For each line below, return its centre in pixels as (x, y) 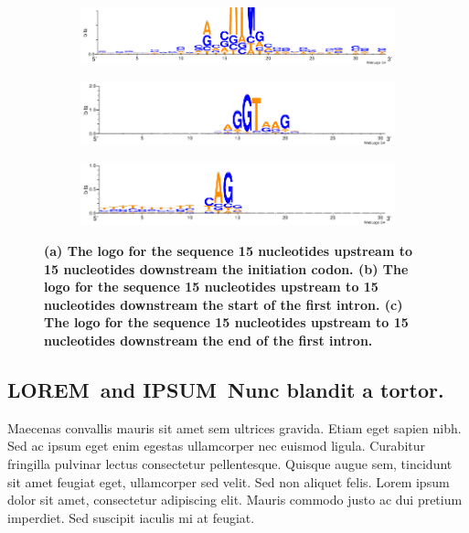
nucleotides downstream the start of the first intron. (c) (224, 304)
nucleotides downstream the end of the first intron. (208, 341)
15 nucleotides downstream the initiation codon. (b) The (226, 268)
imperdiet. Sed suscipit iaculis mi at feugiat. (131, 517)
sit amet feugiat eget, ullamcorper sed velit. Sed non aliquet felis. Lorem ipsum (229, 481)
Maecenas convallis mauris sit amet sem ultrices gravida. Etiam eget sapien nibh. (234, 427)
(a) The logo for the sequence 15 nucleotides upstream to (229, 251)
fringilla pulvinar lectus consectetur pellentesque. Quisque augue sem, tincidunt (230, 464)
